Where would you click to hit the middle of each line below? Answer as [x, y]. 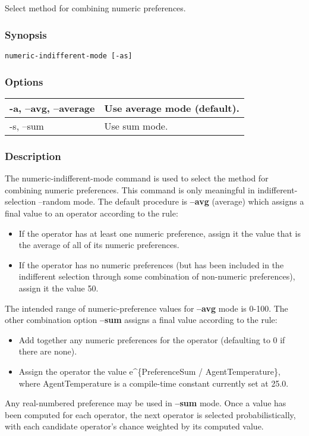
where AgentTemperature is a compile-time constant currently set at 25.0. [154, 383]
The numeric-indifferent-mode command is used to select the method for [137, 178]
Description [33, 156]
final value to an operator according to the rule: [92, 213]
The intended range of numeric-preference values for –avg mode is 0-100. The [146, 308]
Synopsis [26, 34]
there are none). [48, 351]
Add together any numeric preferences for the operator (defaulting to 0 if [152, 339]
